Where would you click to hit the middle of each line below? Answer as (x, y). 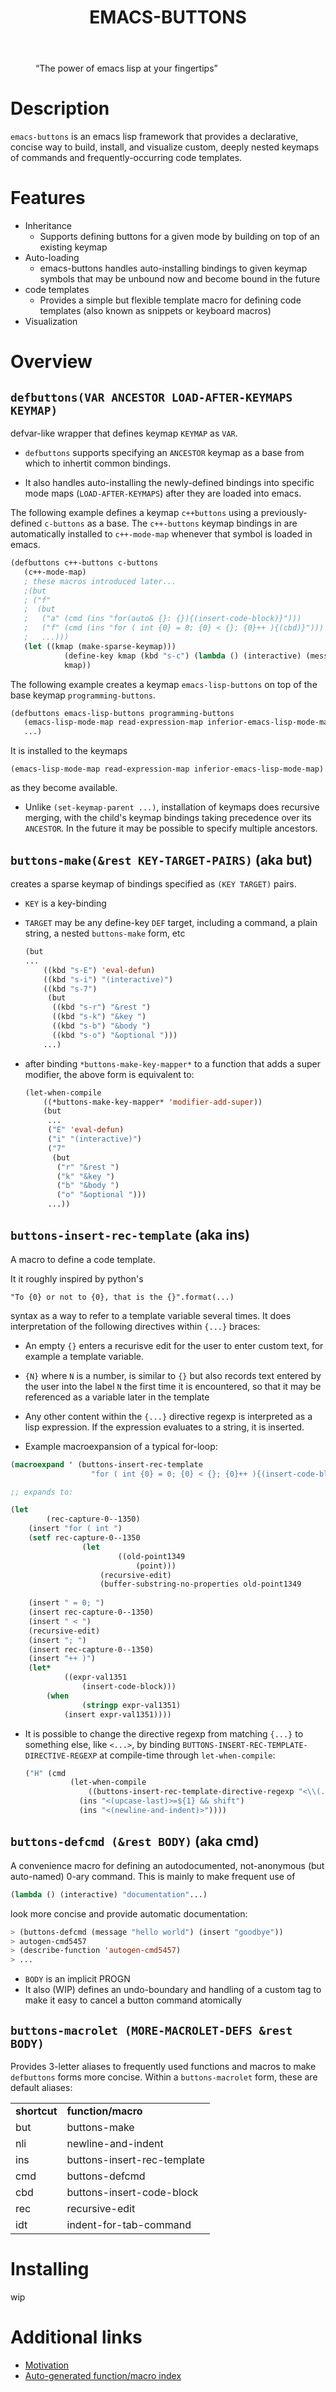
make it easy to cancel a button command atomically (133, 2000)
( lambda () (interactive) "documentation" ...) (109, 1894)
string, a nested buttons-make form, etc (105, 933)
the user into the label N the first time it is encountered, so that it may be (173, 1386)
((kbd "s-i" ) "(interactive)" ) (108, 979)
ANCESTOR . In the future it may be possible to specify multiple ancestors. (171, 828)
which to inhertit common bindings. (97, 463)
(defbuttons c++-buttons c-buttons (84, 563)
